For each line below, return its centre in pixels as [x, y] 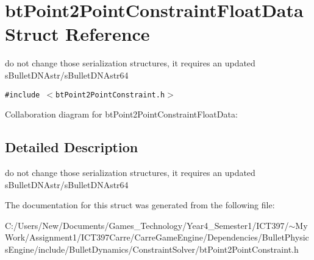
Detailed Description [72, 147]
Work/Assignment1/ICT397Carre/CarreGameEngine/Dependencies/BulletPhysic [157, 237]
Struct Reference [77, 34]
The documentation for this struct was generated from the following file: [140, 205]
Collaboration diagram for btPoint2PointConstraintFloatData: [121, 114]
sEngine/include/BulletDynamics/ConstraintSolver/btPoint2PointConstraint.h [152, 249]
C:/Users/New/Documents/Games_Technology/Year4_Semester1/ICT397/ [147, 225]
